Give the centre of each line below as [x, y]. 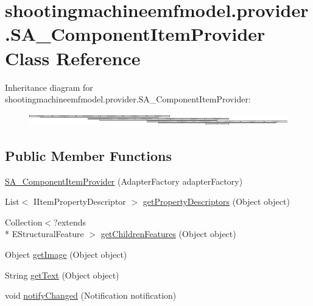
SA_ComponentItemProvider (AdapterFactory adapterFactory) [124, 181]
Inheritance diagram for [49, 87]
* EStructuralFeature [44, 234]
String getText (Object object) [62, 275]
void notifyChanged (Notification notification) [91, 295]
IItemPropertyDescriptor [79, 201]
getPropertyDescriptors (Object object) [216, 201]
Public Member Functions [88, 155]
